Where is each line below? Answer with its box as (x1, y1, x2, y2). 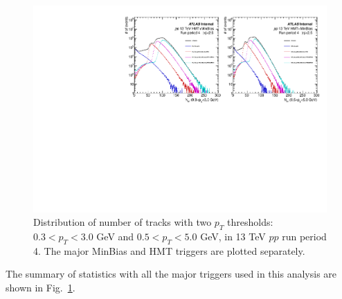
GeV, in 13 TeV (200, 229, 266, 244)
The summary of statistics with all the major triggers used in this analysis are (6, 267, 337, 281)
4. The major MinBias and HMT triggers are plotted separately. (33, 243, 305, 258)
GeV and (96, 229, 134, 244)
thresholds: (227, 215, 273, 229)
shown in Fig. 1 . (6, 280, 75, 295)
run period (282, 229, 327, 244)
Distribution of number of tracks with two (33, 215, 212, 229)
